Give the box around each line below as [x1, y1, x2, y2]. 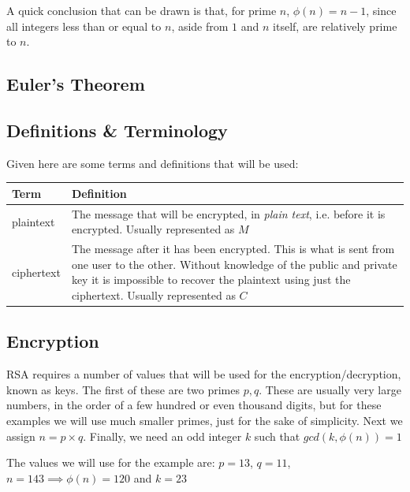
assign [6, 427, 35, 444]
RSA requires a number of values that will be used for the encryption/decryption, [6, 366, 401, 382]
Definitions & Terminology [6, 117, 228, 142]
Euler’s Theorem [6, 72, 145, 96]
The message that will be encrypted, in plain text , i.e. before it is [71, 205, 386, 222]
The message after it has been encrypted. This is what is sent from [71, 240, 395, 257]
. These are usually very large [259, 381, 401, 397]
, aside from [171, 17, 229, 34]
